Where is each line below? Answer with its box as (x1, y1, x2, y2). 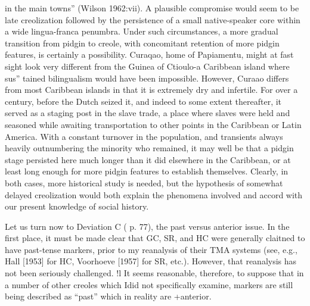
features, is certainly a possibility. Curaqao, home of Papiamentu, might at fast (5, 48, 294, 61)
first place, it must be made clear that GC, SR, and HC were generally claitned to (5, 232, 305, 244)
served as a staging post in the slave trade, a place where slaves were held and (5, 107, 290, 119)
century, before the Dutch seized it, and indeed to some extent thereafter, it (5, 95, 282, 107)
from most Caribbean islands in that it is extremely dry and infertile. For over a (5, 83, 298, 96)
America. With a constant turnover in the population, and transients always (5, 130, 283, 142)
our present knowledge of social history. (5, 200, 149, 213)
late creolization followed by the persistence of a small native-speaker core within (5, 13, 300, 26)
